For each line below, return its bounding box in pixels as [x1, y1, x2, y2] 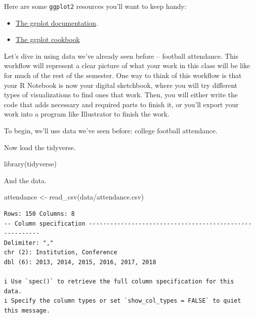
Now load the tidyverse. [4, 142, 76, 152]
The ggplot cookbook [15, 34, 80, 44]
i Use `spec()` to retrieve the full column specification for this [4, 278, 234, 285]
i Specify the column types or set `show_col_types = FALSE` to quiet [4, 297, 241, 305]
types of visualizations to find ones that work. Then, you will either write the [4, 89, 238, 100]
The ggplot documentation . [15, 17, 98, 28]
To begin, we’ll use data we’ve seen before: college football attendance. [4, 125, 217, 135]
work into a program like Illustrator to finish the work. [4, 109, 170, 119]
